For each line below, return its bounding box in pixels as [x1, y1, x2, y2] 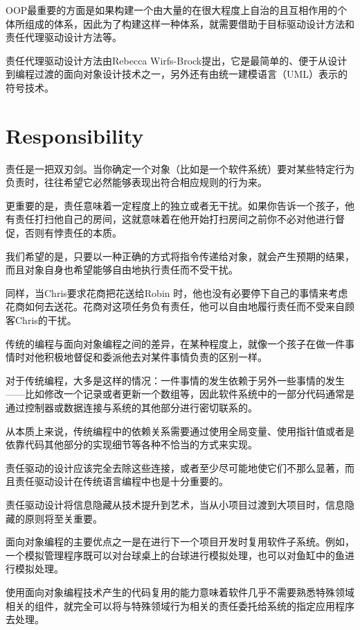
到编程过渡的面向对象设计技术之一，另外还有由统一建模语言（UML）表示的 [6, 67, 348, 81]
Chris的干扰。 [15, 313, 77, 327]
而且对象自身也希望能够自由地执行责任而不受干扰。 [6, 262, 238, 277]
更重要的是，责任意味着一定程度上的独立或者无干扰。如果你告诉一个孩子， [6, 198, 345, 212]
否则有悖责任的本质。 [24, 225, 122, 240]
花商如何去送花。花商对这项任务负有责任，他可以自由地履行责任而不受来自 [6, 299, 345, 314]
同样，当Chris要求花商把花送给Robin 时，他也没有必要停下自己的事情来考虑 [6, 285, 348, 300]
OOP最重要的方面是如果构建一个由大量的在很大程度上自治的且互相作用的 [6, 3, 338, 17]
